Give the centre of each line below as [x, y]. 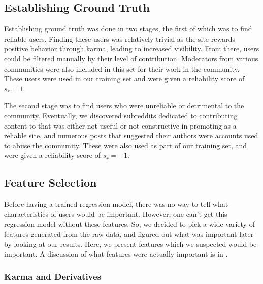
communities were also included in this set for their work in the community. [122, 68]
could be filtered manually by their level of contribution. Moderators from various [131, 58]
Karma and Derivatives [53, 276]
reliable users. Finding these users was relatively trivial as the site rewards [120, 38]
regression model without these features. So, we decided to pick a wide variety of [129, 224]
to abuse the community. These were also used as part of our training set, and [126, 145]
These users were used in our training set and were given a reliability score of [124, 78]
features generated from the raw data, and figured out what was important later [129, 233]
